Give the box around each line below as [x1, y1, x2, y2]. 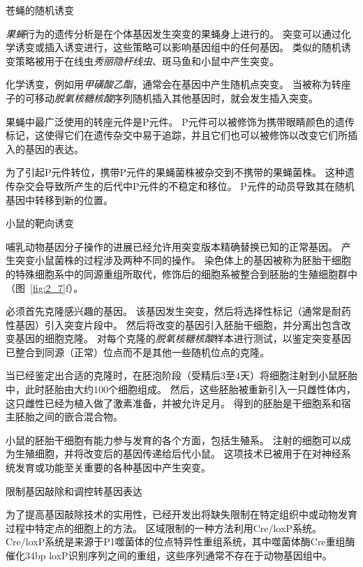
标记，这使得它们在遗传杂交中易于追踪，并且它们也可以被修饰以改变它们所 [6, 128, 348, 142]
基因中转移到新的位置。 [6, 192, 113, 207]
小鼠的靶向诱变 [6, 216, 74, 230]
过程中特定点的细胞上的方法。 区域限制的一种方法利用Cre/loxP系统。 [6, 520, 322, 535]
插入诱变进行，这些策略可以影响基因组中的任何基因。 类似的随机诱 [44, 40, 351, 54]
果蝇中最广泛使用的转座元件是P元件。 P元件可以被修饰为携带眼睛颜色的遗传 [6, 114, 355, 128]
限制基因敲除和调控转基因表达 [6, 483, 142, 498]
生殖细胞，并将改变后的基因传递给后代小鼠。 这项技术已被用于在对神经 [15, 446, 341, 461]
